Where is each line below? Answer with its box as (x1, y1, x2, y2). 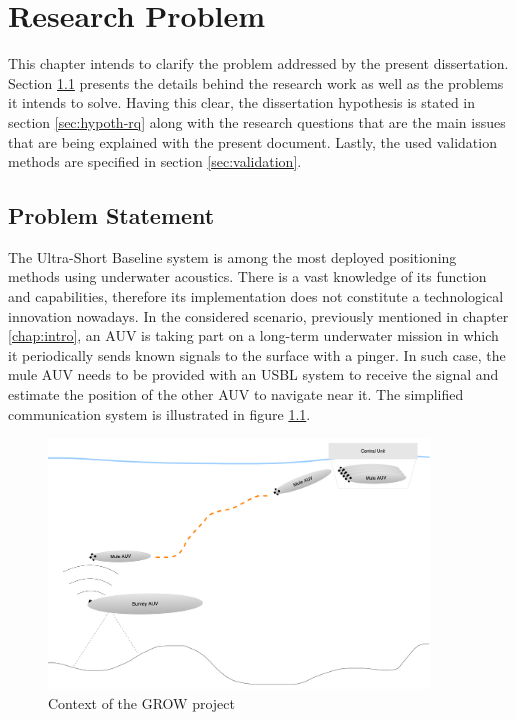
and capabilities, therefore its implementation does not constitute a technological (8, 286, 504, 307)
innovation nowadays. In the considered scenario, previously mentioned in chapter (8, 305, 509, 326)
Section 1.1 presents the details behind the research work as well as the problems (8, 72, 504, 93)
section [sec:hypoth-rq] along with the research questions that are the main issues (8, 111, 506, 132)
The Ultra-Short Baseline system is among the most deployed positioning (8, 246, 457, 267)
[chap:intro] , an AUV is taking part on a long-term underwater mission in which (8, 325, 499, 346)
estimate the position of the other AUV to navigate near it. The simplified (8, 384, 464, 405)
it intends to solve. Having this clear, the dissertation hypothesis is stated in (8, 92, 476, 113)
